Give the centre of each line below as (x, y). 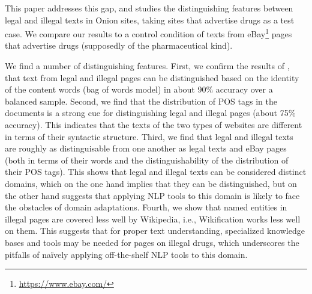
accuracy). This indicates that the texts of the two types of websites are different (154, 124)
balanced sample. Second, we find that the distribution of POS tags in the (141, 101)
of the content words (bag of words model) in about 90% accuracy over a (139, 89)
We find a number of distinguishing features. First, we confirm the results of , (147, 66)
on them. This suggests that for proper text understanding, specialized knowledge (155, 231)
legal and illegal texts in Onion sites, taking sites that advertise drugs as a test (150, 20)
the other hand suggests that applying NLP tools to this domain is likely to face (152, 195)
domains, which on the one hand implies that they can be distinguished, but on (151, 183)
